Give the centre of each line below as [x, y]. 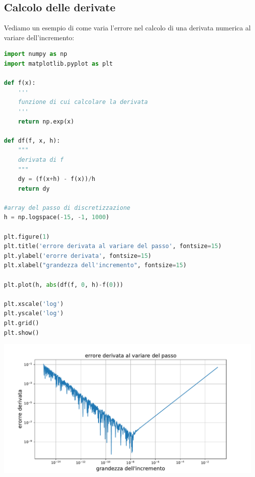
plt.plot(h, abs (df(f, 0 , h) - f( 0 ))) [64, 285]
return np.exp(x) [46, 121]
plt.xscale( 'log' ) [34, 304]
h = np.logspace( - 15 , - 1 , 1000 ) [57, 217]
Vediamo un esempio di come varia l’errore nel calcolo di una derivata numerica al [127, 28]
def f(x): [20, 83]
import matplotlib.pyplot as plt [58, 63]
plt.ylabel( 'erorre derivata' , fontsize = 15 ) [78, 256]
